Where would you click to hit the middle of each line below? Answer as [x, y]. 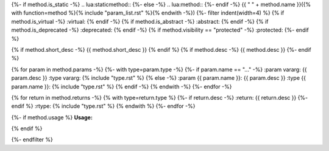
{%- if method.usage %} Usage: [52, 117]
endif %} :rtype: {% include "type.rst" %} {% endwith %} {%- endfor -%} [103, 106]
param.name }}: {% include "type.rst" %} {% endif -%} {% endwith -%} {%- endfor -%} [122, 86]
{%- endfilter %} [32, 139]
